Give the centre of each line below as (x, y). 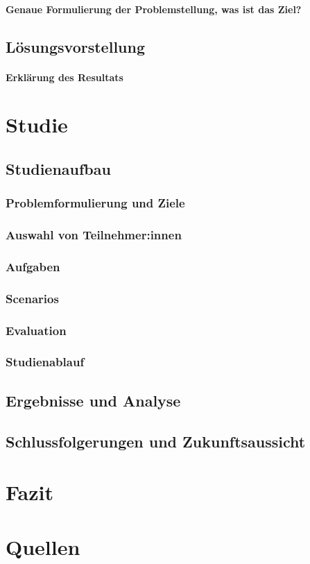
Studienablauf (45, 362)
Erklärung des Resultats (64, 77)
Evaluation (36, 330)
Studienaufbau (58, 168)
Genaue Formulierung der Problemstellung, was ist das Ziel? (154, 9)
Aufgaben (33, 266)
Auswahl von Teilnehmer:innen (94, 235)
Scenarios (32, 298)
